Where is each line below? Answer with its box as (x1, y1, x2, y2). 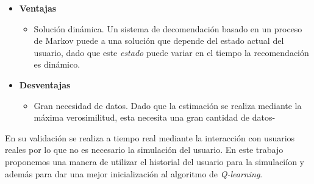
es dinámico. (34, 58, 80, 71)
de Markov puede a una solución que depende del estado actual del (34, 34, 284, 47)
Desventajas (19, 78, 71, 91)
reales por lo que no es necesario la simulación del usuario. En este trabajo (5, 143, 284, 156)
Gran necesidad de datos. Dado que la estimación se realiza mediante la (34, 99, 302, 111)
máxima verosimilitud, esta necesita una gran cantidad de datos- (34, 111, 276, 124)
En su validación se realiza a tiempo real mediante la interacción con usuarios (5, 131, 295, 144)
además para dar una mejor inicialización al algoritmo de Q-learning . (5, 167, 263, 180)
